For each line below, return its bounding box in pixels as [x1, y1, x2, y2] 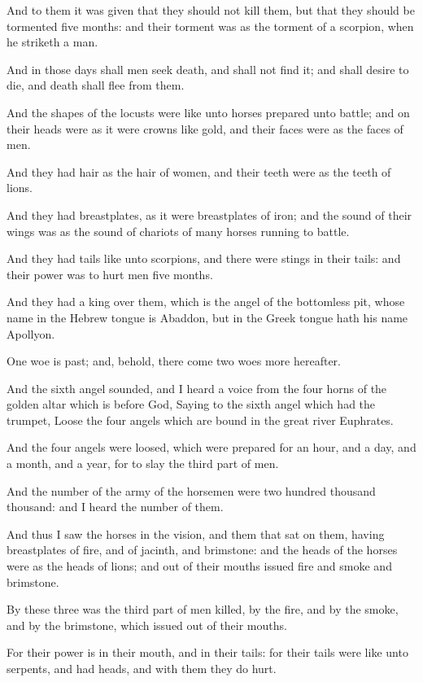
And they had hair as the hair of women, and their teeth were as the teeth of [7, 163, 391, 180]
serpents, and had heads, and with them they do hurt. [7, 660, 277, 676]
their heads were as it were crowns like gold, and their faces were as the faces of [7, 120, 403, 137]
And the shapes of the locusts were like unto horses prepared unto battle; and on [7, 103, 410, 120]
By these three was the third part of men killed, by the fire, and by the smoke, [7, 601, 399, 618]
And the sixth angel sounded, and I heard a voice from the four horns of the [7, 379, 387, 396]
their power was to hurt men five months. [7, 265, 213, 282]
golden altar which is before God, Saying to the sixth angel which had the [7, 396, 376, 413]
